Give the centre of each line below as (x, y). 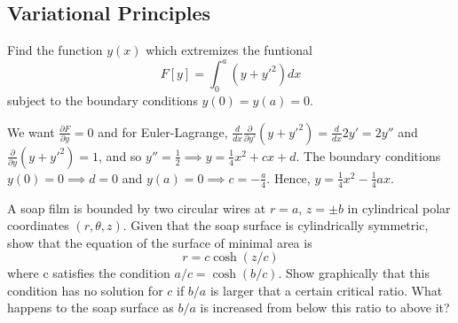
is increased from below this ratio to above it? (325, 308)
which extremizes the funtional (229, 50)
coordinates (38, 225)
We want (31, 131)
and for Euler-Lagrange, (163, 131)
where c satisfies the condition (89, 273)
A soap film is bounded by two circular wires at (137, 208)
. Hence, (288, 177)
